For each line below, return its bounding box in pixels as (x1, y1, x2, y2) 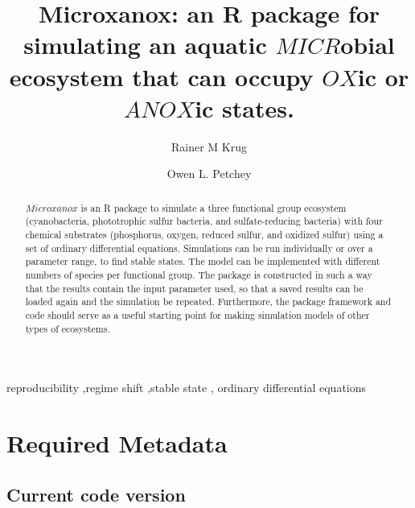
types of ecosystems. (25, 321, 110, 335)
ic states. (195, 91, 294, 124)
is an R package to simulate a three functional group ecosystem (80, 200, 347, 214)
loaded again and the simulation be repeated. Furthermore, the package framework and (25, 295, 392, 308)
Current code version (6, 481, 186, 506)
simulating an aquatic (23, 28, 267, 61)
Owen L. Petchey (166, 165, 252, 182)
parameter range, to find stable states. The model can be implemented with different (25, 254, 380, 268)
